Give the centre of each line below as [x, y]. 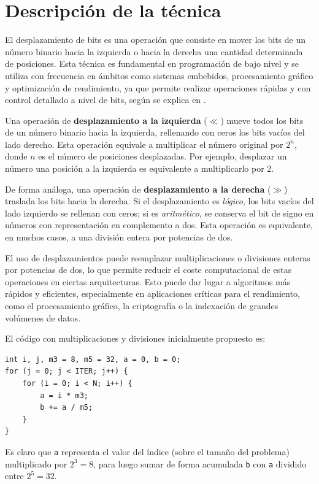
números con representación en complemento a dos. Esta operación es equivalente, [159, 225]
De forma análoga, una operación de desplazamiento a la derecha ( [138, 189]
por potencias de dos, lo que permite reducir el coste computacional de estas [148, 270]
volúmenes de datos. [43, 317]
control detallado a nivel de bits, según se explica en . [106, 100]
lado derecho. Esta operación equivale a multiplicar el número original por [144, 144]
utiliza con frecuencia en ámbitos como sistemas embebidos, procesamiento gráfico [159, 75]
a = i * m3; [64, 395]
